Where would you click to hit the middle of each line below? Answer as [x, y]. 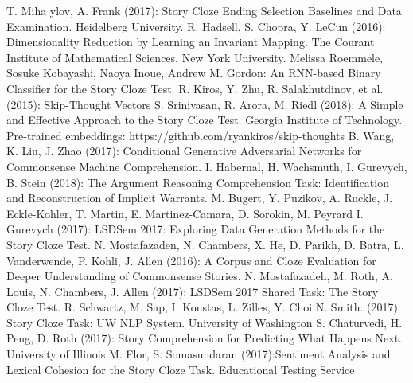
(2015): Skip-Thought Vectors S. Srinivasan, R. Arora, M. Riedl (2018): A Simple [205, 104]
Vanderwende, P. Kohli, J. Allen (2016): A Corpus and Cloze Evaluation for [191, 260]
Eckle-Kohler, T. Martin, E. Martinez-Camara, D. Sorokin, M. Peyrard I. [185, 213]
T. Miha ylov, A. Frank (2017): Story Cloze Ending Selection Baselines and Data [204, 10]
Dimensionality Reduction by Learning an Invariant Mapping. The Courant [191, 42]
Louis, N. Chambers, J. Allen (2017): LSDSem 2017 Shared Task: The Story [193, 291]
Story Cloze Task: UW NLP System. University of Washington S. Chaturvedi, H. [205, 322]
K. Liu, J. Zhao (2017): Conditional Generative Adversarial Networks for [184, 151]
